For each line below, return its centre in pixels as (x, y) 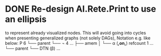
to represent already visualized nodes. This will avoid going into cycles (76, 33)
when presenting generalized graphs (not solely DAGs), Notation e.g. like (78, 38)
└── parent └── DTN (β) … (33, 48)
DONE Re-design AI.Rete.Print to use (80, 9)
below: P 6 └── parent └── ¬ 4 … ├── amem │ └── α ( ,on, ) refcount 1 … (79, 43)
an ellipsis (26, 19)
